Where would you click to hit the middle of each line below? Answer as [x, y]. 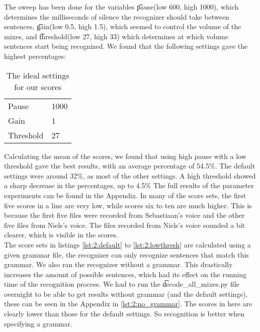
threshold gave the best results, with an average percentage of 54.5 [107, 166]
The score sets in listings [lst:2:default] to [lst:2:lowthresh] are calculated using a [127, 244]
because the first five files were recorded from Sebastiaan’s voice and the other [124, 215]
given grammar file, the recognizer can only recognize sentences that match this [126, 254]
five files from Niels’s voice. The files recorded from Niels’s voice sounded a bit [124, 225]
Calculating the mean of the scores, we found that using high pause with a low [125, 156]
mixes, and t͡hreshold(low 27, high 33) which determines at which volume [116, 36]
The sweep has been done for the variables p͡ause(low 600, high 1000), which [121, 7]
